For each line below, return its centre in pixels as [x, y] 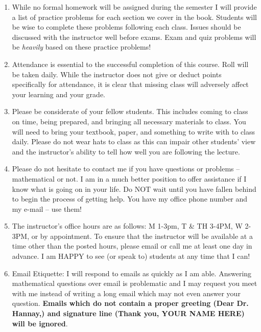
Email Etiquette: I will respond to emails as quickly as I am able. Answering [132, 273]
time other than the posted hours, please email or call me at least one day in [132, 246]
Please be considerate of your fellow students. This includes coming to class [130, 111]
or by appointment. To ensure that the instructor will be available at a [142, 236]
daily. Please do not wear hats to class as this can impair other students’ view [134, 141]
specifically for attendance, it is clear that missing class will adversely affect [130, 84]
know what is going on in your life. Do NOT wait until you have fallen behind [134, 189]
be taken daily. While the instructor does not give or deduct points [117, 74]
